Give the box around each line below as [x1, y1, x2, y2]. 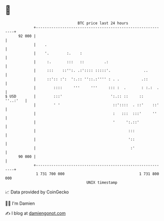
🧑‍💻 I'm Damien [5, 200, 35, 206]
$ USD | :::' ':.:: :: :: [5, 94, 144, 99]
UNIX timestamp [86, 180, 118, 185]
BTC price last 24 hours [78, 21, 129, 26]
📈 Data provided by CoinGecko [5, 189, 69, 195]
